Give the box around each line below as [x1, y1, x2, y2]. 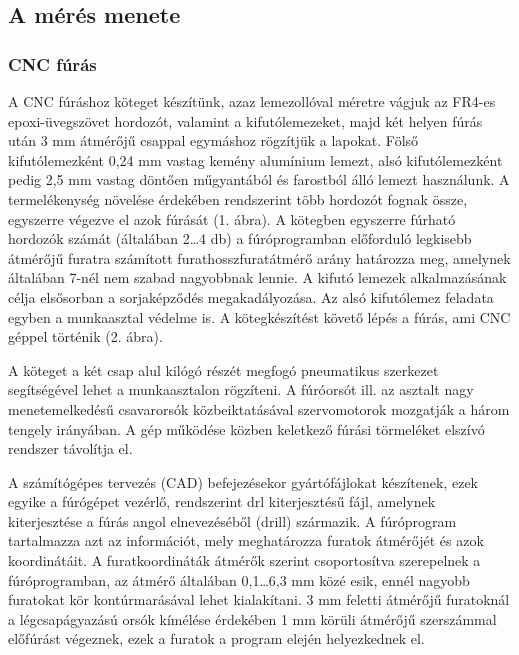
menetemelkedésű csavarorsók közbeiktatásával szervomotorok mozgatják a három [8, 398, 510, 419]
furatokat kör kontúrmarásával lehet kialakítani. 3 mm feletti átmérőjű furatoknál [8, 589, 510, 610]
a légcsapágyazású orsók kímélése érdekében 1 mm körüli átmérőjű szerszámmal [8, 608, 497, 629]
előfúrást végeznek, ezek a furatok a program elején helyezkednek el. [8, 628, 425, 649]
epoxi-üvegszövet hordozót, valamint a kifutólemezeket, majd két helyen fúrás [8, 110, 483, 131]
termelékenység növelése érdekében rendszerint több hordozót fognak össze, [8, 188, 468, 209]
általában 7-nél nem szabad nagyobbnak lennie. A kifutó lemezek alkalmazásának [8, 267, 507, 288]
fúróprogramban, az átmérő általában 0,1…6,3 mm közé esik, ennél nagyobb [8, 569, 470, 590]
